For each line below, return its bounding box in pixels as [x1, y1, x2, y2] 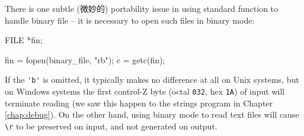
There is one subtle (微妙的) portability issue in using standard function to [5, 2, 279, 14]
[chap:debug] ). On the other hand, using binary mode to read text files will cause [5, 108, 299, 121]
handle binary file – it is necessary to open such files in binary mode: [5, 14, 255, 26]
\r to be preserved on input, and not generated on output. [5, 119, 217, 132]
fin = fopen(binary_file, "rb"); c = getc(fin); [5, 53, 165, 66]
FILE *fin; [5, 34, 43, 46]
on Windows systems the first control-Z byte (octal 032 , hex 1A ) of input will [5, 85, 285, 98]
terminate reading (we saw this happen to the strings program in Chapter [5, 96, 273, 109]
